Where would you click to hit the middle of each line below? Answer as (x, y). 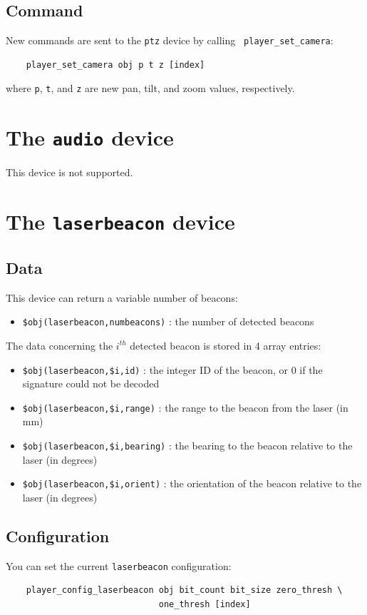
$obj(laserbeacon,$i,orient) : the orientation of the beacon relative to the (192, 483)
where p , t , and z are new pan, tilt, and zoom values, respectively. (150, 88)
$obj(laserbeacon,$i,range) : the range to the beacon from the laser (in (185, 407)
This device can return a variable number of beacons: (122, 297)
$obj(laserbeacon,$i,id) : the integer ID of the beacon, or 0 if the (172, 369)
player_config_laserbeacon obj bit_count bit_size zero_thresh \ (184, 590)
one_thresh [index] (205, 604)
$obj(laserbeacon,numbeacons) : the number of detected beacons (168, 321)
